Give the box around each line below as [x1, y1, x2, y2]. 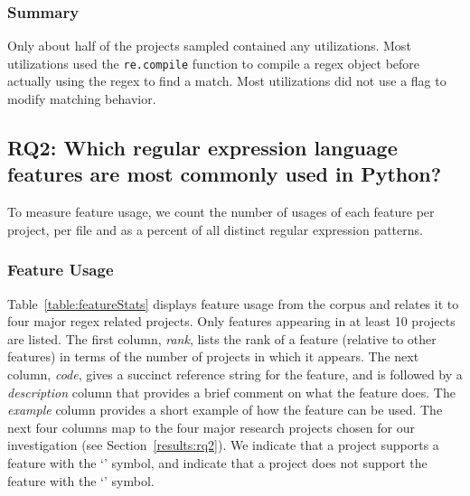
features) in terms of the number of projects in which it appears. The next [7, 347, 419, 366]
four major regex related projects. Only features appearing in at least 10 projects [7, 312, 456, 331]
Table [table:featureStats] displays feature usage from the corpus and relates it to [7, 294, 459, 313]
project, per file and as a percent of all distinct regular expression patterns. [7, 220, 423, 239]
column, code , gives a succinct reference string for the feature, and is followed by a [7, 365, 463, 384]
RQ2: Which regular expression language [7, 134, 398, 162]
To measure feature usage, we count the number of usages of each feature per [7, 202, 435, 221]
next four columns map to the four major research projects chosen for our [7, 417, 415, 436]
